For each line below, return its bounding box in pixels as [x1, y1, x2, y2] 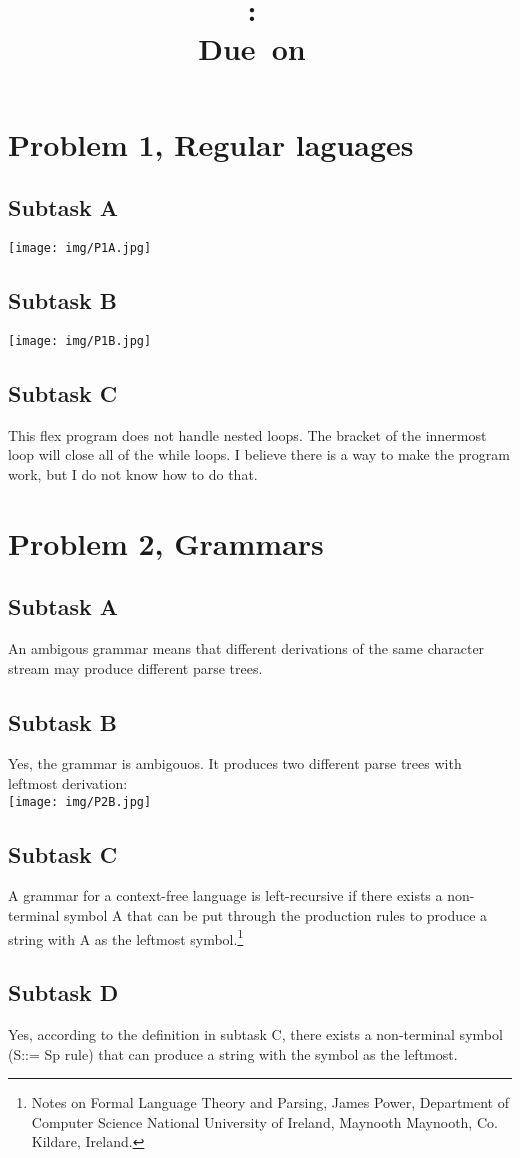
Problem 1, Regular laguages [8, 123, 414, 164]
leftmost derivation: [8, 773, 128, 794]
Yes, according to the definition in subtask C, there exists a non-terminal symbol [8, 1024, 503, 1045]
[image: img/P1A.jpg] [8, 240, 152, 255]
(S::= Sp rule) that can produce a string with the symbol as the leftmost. [8, 1043, 458, 1064]
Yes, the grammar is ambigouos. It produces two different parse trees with [8, 753, 462, 774]
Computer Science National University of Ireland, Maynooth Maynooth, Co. [31, 1111, 498, 1132]
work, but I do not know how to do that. [8, 463, 258, 484]
